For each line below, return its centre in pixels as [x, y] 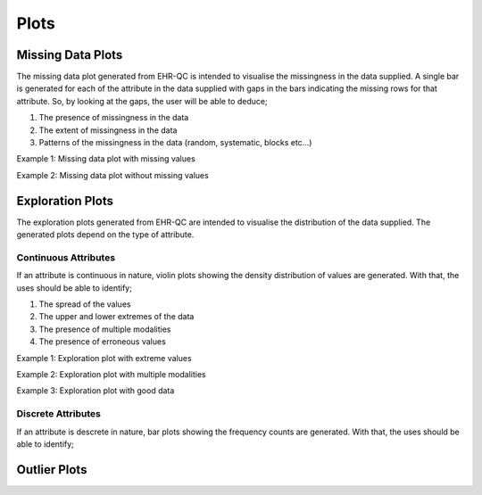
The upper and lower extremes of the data [116, 317]
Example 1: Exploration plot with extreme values [104, 358]
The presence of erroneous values [103, 342]
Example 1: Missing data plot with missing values [106, 159]
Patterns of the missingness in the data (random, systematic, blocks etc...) [175, 143]
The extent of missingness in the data [108, 130]
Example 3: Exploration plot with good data [96, 391]
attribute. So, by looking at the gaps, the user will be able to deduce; [142, 101]
